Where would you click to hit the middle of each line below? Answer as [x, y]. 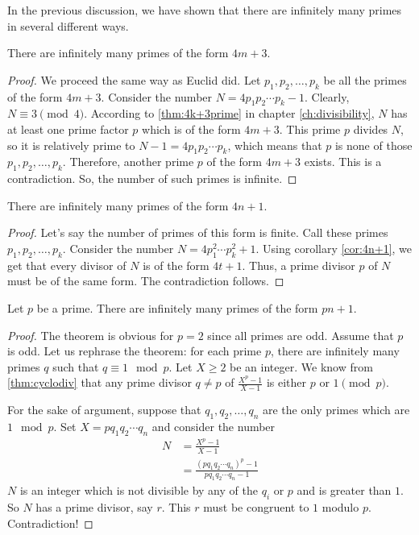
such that [76, 366]
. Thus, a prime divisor [299, 265]
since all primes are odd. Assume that [301, 335]
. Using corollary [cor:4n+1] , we [334, 248]
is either [286, 382]
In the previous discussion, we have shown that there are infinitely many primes [205, 10]
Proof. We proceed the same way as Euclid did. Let [134, 79]
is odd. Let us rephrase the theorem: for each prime [135, 351]
